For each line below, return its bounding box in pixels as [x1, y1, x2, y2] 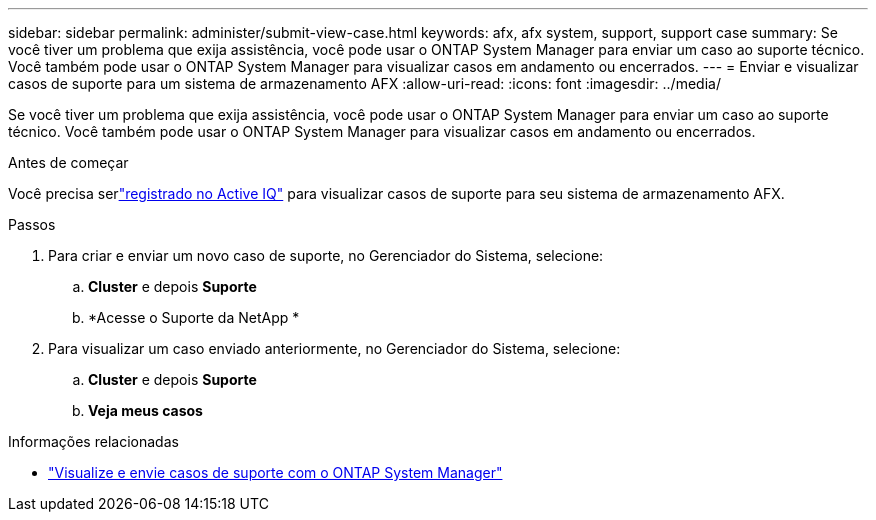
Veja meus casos [88, 402, 203, 419]
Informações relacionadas [8, 433, 179, 450]
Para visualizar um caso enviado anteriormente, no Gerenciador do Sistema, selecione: [48, 340, 621, 357]
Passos [8, 216, 56, 233]
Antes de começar [8, 154, 129, 171]
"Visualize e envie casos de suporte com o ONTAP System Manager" [48, 464, 503, 481]
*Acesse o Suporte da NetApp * [88, 309, 300, 326]
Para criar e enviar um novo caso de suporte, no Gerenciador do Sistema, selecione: [48, 247, 604, 264]
